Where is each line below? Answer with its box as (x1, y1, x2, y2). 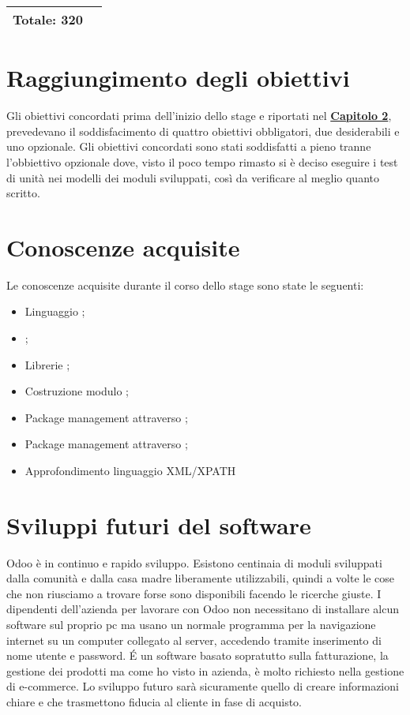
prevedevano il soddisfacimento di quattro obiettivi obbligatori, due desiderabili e (6, 122, 400, 139)
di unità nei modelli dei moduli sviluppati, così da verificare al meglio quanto (6, 169, 379, 185)
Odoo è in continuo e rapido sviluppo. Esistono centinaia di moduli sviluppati (6, 554, 382, 571)
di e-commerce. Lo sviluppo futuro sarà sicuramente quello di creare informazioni (6, 678, 399, 694)
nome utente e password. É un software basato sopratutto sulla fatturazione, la (6, 647, 389, 664)
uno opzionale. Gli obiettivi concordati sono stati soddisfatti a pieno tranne (6, 138, 371, 155)
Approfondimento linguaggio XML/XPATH (24, 462, 236, 478)
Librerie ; (24, 356, 70, 372)
